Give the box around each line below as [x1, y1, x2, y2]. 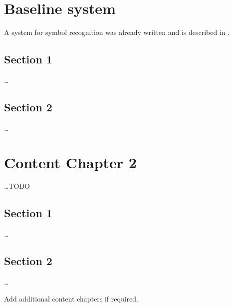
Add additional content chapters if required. [4, 293, 138, 304]
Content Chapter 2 [4, 152, 137, 172]
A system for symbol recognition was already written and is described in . [4, 27, 230, 37]
